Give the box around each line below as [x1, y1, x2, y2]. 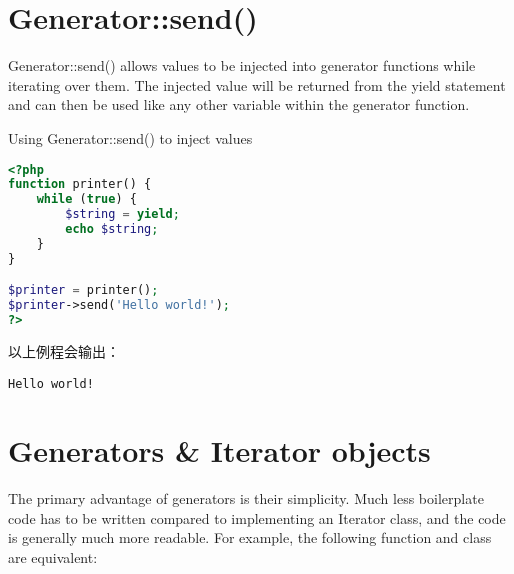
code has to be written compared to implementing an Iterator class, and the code [8, 507, 506, 528]
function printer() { [8, 177, 152, 192]
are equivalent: [8, 547, 98, 568]
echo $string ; [65, 222, 159, 236]
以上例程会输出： [8, 340, 120, 361]
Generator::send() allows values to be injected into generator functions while [8, 55, 476, 76]
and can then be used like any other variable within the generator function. [8, 94, 470, 115]
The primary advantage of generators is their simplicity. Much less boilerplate [8, 488, 484, 509]
